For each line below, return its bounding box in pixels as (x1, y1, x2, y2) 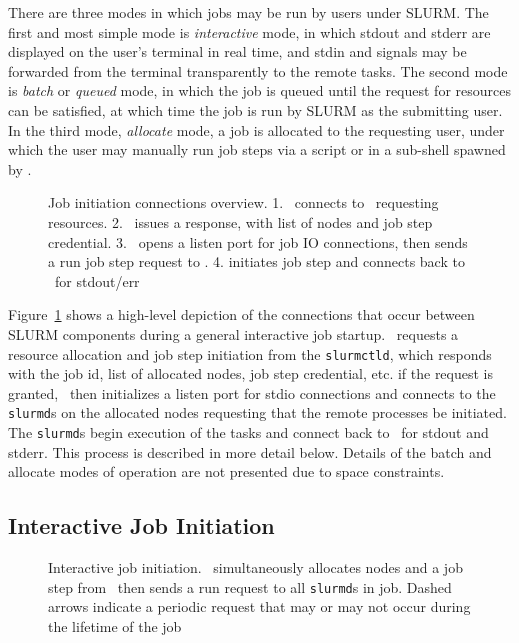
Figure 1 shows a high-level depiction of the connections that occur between (8, 304, 475, 325)
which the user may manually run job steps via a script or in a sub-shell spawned (8, 139, 506, 160)
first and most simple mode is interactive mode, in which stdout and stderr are (8, 21, 491, 42)
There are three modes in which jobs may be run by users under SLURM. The (8, 2, 489, 22)
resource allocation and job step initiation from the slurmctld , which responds (8, 343, 492, 364)
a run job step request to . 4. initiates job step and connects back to (48, 251, 465, 272)
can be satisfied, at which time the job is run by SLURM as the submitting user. (8, 99, 503, 120)
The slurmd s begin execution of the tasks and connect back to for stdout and (8, 422, 489, 442)
